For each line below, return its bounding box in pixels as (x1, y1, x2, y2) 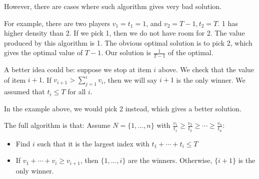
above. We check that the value (158, 64, 254, 75)
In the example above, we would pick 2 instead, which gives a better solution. (4, 103, 241, 113)
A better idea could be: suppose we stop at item (4, 64, 151, 75)
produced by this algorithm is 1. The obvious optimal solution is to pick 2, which (4, 37, 252, 48)
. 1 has (217, 18, 238, 28)
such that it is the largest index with (37, 138, 149, 148)
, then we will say (103, 74, 157, 85)
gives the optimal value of (4, 47, 83, 58)
